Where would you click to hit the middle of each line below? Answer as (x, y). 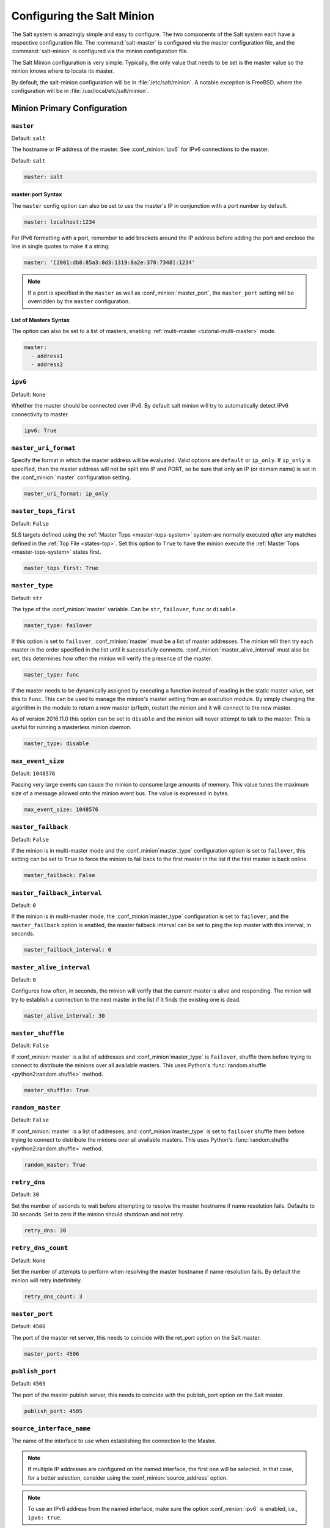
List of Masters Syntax (41, 320)
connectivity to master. (40, 414)
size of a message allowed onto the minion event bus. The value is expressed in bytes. (120, 793)
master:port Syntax (37, 194)
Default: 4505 (28, 1384)
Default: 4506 (28, 1326)
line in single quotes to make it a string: (61, 246)
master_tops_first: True (61, 568)
